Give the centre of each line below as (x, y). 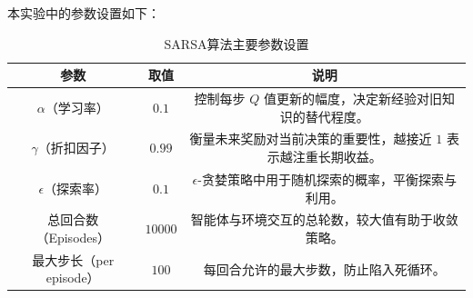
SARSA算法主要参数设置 (236, 43)
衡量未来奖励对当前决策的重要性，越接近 (311, 139)
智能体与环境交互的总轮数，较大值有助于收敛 (324, 219)
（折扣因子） (76, 148)
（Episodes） (73, 237)
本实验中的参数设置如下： (84, 13)
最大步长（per (73, 259)
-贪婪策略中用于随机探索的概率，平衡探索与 (327, 179)
